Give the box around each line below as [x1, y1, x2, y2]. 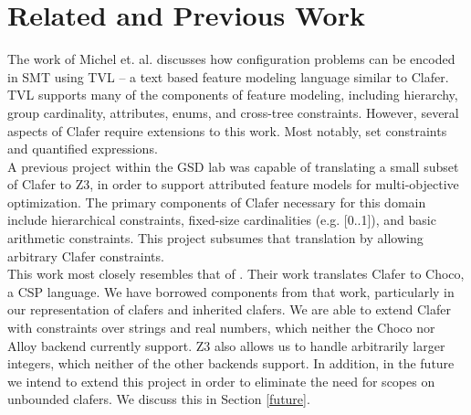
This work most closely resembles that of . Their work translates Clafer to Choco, [7, 264, 465, 283]
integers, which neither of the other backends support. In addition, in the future [7, 354, 455, 373]
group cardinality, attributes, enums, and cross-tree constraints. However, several [7, 102, 459, 122]
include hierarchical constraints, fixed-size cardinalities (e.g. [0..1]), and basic [7, 210, 436, 229]
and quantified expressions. [7, 139, 158, 158]
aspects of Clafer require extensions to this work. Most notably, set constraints [7, 121, 447, 140]
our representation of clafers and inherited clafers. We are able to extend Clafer [7, 300, 451, 319]
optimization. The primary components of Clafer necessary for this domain [7, 192, 426, 211]
